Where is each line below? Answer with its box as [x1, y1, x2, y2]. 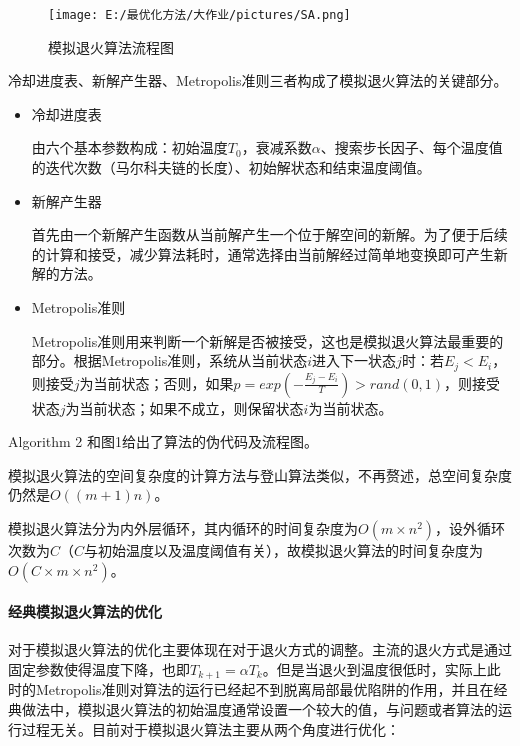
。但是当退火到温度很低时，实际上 [262, 659, 487, 679]
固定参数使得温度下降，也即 [8, 659, 190, 679]
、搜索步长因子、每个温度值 [320, 137, 503, 158]
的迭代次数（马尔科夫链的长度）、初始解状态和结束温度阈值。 [31, 157, 431, 178]
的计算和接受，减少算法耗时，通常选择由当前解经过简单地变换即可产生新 [31, 243, 508, 264]
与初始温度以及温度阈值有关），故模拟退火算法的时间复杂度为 [84, 540, 484, 561]
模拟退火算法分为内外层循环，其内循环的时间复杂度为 [8, 518, 358, 539]
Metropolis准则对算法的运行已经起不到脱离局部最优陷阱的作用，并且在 [35, 679, 494, 700]
